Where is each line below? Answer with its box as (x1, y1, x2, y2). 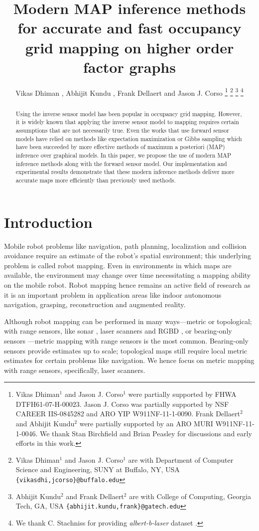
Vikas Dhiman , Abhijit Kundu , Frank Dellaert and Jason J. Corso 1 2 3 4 (15, 86, 244, 98)
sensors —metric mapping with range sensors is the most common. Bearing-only (4, 335, 249, 346)
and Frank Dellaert (66, 491, 124, 501)
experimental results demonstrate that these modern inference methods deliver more (15, 168, 235, 176)
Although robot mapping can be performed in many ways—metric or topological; (4, 316, 252, 326)
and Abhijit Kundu (15, 418, 75, 429)
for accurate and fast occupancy (17, 17, 242, 38)
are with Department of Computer (128, 454, 234, 465)
